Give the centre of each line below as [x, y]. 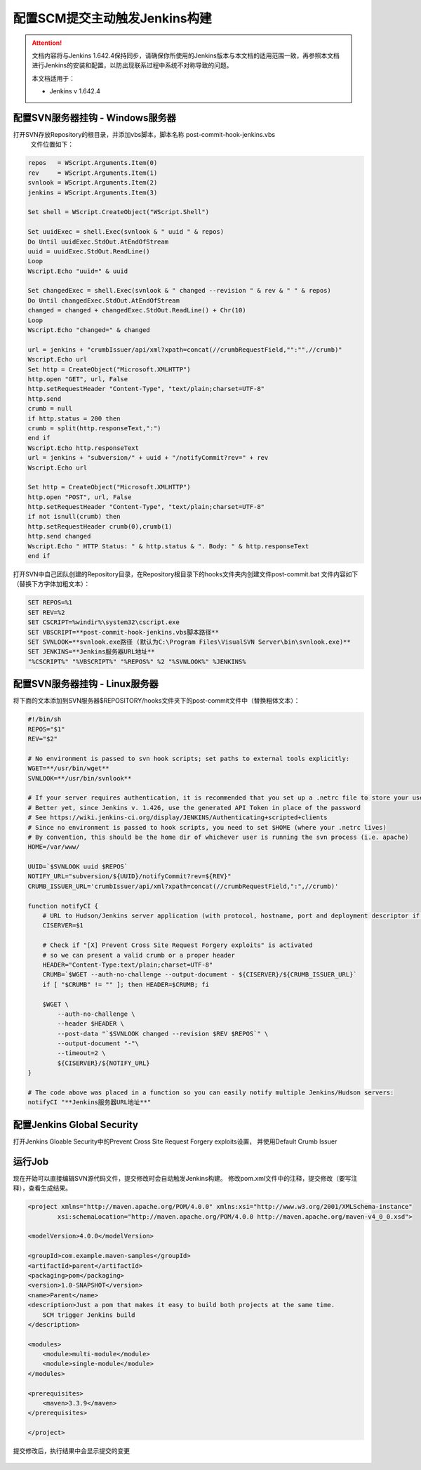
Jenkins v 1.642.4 [75, 91]
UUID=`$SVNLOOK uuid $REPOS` [78, 867]
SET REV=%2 [46, 612]
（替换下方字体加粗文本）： [52, 584]
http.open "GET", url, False [78, 379]
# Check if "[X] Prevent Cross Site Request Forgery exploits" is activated [178, 945]
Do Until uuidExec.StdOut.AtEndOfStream [98, 241]
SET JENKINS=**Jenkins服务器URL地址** [91, 652]
